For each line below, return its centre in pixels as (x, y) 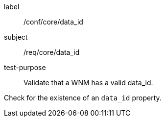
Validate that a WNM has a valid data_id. (88, 83)
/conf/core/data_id (53, 22)
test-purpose (25, 67)
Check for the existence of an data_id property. (83, 98)
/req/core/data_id (52, 52)
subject (16, 37)
